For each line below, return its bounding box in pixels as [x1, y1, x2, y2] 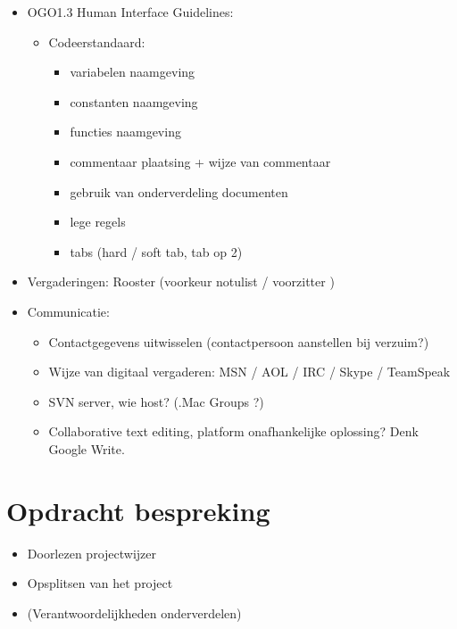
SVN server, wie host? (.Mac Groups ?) [48, 392, 264, 410]
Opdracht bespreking [6, 492, 270, 528]
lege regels [70, 212, 126, 231]
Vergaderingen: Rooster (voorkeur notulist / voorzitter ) [27, 272, 335, 291]
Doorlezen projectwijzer [27, 543, 156, 562]
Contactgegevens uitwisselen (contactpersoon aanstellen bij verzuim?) [48, 332, 429, 351]
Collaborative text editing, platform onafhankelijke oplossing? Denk [48, 422, 419, 441]
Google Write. [48, 439, 125, 458]
